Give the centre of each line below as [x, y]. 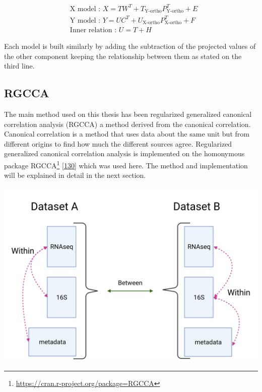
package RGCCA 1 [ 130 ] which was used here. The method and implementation [126, 164]
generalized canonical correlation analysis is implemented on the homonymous [124, 153]
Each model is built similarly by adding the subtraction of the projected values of [130, 46]
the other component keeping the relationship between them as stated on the [123, 56]
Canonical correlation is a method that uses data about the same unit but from [127, 134]
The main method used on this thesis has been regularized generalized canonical [128, 114]
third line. [19, 66]
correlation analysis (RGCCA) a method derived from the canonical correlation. [127, 124]
